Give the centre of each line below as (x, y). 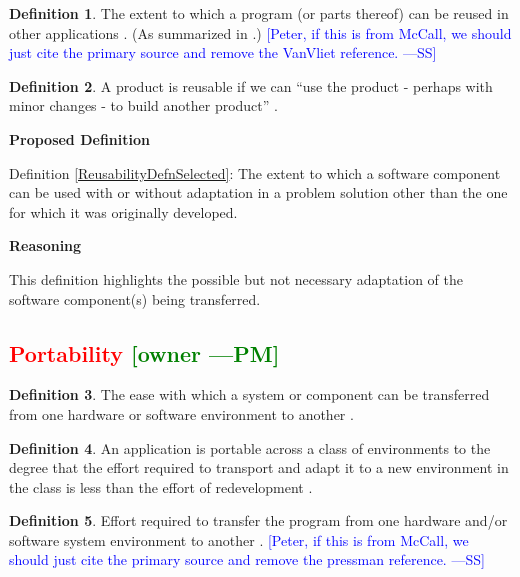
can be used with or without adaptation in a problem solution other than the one (258, 192)
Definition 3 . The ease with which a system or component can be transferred (249, 394)
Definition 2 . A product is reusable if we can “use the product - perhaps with (251, 85)
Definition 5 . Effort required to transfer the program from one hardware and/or (258, 520)
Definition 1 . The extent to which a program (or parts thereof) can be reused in (259, 13)
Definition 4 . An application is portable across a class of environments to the (250, 447)
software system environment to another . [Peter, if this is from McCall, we (239, 539)
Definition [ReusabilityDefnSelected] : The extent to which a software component (255, 172)
